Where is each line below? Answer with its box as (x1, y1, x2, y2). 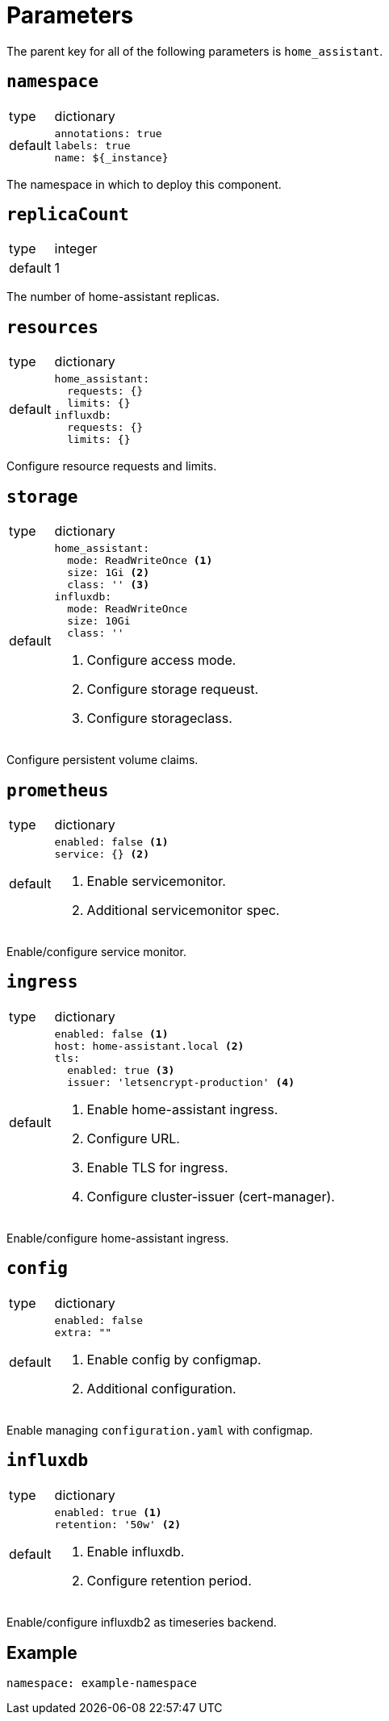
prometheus (6, 780, 109, 800)
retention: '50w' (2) (54, 1518, 182, 1531)
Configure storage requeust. (86, 681, 259, 698)
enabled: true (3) (67, 1063, 175, 1076)
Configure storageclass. (86, 710, 232, 727)
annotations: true (54, 127, 162, 140)
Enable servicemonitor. (86, 872, 226, 889)
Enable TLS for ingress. (86, 1159, 228, 1176)
